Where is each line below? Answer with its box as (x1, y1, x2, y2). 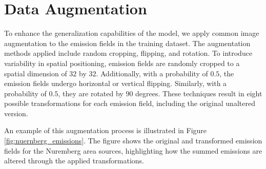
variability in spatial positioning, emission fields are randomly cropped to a (4, 57, 240, 68)
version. (4, 108, 28, 118)
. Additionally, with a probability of (96, 68, 208, 78)
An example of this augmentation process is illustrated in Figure (4, 125, 207, 136)
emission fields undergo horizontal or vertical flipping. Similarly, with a (4, 78, 227, 89)
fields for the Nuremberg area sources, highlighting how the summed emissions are (4, 145, 262, 156)
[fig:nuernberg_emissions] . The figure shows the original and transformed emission (4, 135, 262, 146)
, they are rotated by (58, 88, 124, 98)
